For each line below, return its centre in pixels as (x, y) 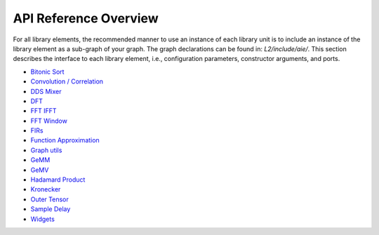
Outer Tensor (50, 199)
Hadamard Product (58, 180)
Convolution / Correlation (67, 81)
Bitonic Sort (47, 72)
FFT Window (49, 121)
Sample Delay (51, 209)
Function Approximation (65, 140)
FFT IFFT (44, 111)
